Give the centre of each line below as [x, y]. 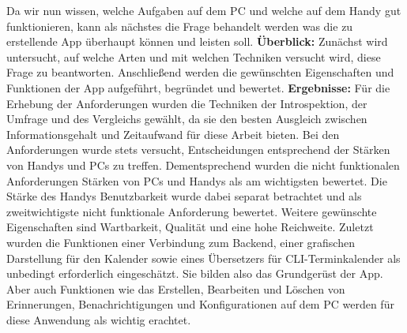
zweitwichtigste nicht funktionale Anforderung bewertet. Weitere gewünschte [192, 211]
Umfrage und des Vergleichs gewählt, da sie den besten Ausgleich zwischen [187, 119]
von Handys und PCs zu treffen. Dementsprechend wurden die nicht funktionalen [203, 165]
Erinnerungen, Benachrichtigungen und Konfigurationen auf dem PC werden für [200, 304]
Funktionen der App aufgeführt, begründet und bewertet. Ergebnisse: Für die [198, 87]
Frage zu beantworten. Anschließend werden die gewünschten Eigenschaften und [200, 72]
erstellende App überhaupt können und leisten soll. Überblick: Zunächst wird [197, 41]
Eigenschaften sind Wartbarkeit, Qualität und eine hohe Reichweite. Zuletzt [190, 227]
